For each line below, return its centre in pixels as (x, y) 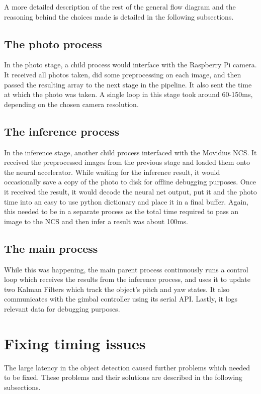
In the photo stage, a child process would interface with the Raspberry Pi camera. (130, 65)
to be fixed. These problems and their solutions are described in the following (123, 377)
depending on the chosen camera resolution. (71, 104)
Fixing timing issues (75, 343)
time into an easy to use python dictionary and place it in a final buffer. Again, (126, 201)
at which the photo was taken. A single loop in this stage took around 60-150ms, (128, 94)
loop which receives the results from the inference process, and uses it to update (127, 279)
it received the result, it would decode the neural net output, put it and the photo (130, 191)
